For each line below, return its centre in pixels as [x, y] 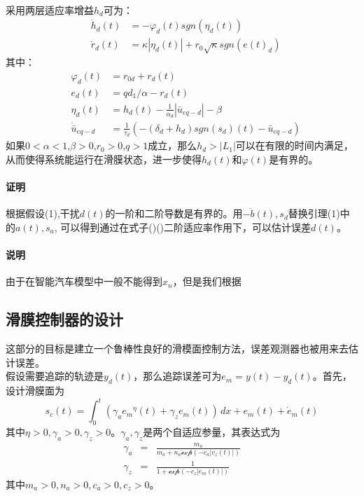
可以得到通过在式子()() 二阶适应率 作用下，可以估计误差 [186, 227]
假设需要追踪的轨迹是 [55, 376]
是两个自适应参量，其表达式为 [212, 431]
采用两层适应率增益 [50, 9]
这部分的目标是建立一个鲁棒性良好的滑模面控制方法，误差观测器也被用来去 [177, 348]
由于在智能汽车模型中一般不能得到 [84, 281]
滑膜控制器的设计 [64, 319]
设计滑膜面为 [35, 390]
